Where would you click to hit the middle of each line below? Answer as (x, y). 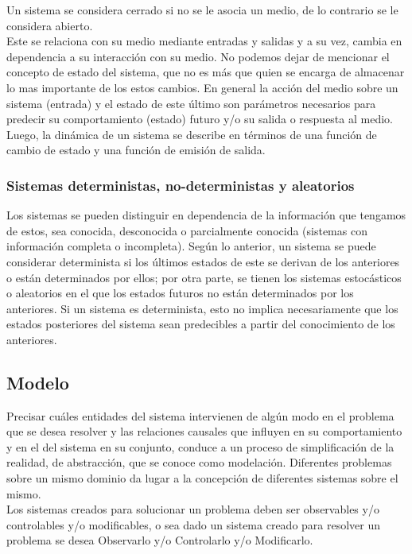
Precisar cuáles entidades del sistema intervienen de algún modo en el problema (200, 415)
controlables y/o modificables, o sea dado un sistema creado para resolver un (194, 524)
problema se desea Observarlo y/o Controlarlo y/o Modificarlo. (160, 540)
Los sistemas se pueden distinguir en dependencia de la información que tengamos (206, 215)
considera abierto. (50, 25)
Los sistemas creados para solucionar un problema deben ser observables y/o (193, 509)
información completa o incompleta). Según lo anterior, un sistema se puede (191, 246)
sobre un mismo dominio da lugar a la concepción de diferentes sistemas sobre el (202, 478)
